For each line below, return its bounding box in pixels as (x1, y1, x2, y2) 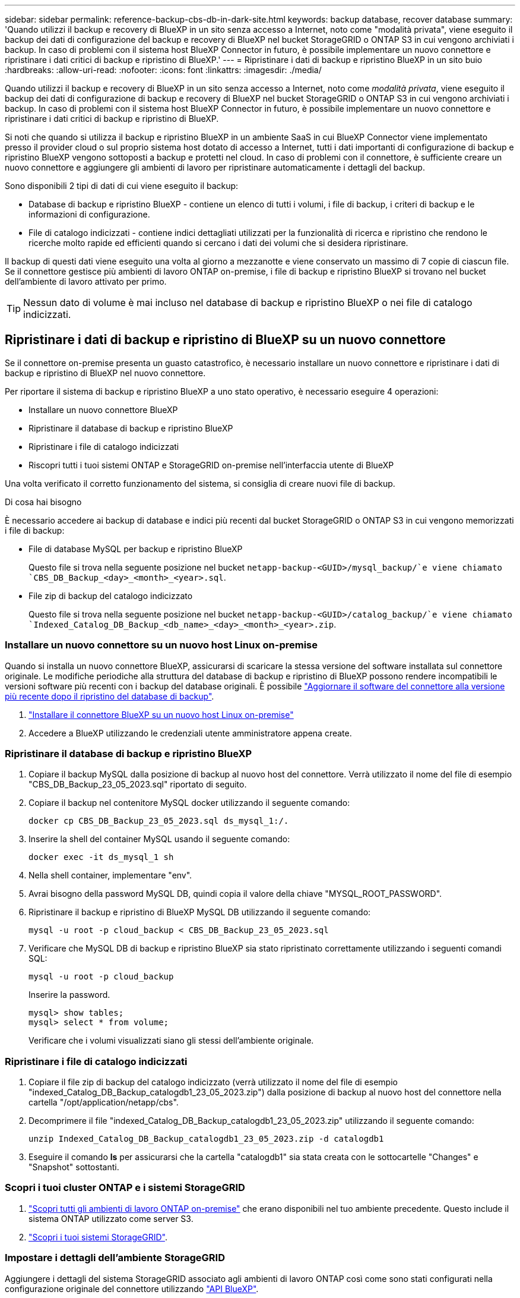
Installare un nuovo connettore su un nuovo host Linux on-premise (5, 639, 318, 651)
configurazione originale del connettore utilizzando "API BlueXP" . (5, 1283, 259, 1294)
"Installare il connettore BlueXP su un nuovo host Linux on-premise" (28, 709, 294, 720)
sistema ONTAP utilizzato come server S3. (28, 1213, 194, 1224)
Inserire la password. (28, 990, 110, 1000)
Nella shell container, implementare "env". (28, 870, 192, 881)
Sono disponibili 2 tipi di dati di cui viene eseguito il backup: (5, 181, 239, 191)
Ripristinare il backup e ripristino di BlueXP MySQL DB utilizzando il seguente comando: (28, 907, 371, 918)
